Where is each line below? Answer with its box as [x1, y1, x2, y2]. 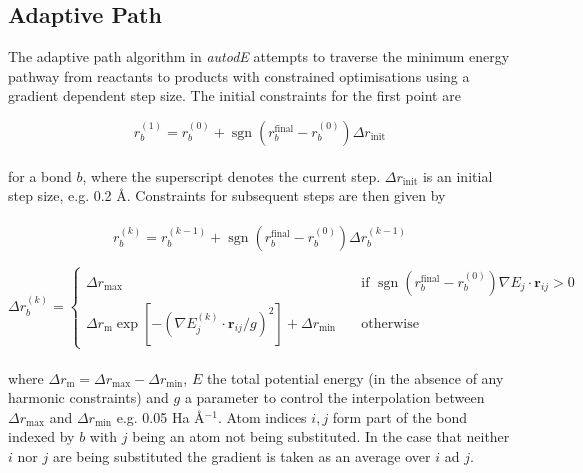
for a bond [8, 165, 72, 186]
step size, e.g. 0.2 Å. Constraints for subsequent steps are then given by [8, 185, 446, 206]
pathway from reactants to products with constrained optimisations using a [8, 65, 470, 86]
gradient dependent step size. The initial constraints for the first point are [8, 85, 461, 106]
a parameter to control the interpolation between [184, 387, 485, 408]
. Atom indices [217, 406, 307, 427]
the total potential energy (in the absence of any [206, 367, 504, 388]
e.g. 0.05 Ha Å [116, 406, 205, 427]
